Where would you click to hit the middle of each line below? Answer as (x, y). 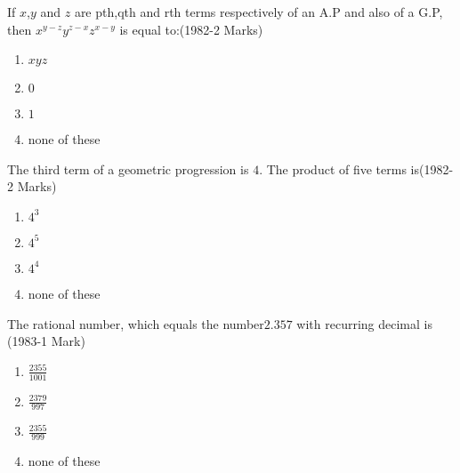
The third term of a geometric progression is (128, 168)
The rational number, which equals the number (136, 323)
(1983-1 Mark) (46, 341)
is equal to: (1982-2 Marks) (191, 29)
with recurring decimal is (364, 323)
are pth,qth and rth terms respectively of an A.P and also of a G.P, (258, 12)
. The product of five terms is (339, 168)
